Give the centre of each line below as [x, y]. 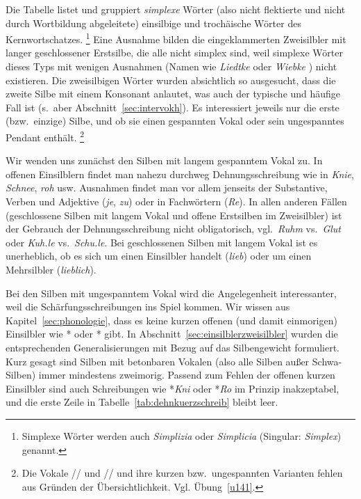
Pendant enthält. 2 [45, 136]
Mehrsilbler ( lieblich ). [51, 269]
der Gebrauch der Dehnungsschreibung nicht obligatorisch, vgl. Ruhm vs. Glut [174, 229]
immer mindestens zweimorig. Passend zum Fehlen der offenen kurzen [187, 375]
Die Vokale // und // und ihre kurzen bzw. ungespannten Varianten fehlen [182, 473]
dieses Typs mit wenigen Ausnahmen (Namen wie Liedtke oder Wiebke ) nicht [171, 66]
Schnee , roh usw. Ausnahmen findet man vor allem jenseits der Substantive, [167, 188]
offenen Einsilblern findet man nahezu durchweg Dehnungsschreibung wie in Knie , [180, 174]
